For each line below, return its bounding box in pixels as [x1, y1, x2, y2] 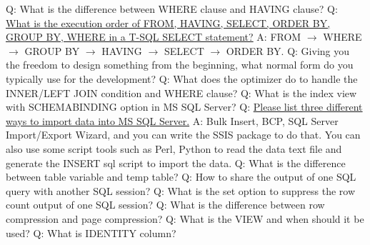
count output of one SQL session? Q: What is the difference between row [6, 197, 325, 212]
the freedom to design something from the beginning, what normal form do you [6, 57, 354, 72]
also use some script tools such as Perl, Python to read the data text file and [6, 141, 342, 156]
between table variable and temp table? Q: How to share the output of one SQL [6, 169, 356, 184]
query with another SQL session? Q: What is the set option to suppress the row [6, 183, 356, 198]
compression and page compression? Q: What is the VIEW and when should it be [6, 211, 364, 226]
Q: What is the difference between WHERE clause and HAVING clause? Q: [6, 1, 338, 16]
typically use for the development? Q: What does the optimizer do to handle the [6, 71, 358, 86]
